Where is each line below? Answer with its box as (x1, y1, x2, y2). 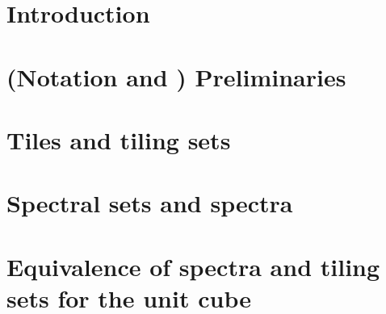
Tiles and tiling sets (6, 123, 231, 156)
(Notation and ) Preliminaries (6, 60, 346, 93)
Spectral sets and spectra (6, 186, 293, 220)
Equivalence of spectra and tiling (6, 249, 380, 283)
